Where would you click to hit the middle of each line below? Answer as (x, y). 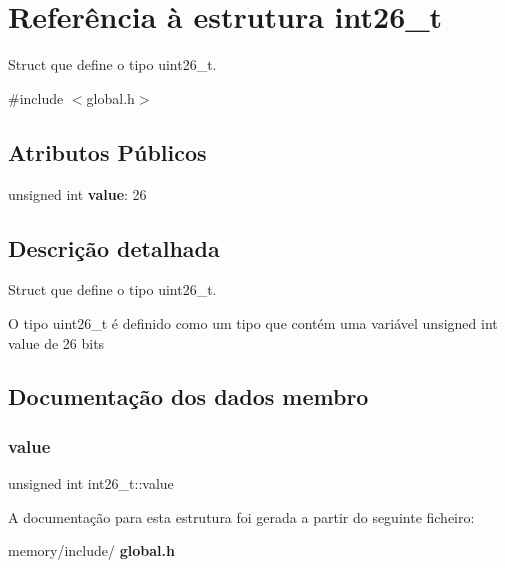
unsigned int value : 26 (77, 193)
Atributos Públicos (107, 151)
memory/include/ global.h (91, 550)
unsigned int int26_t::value (91, 483)
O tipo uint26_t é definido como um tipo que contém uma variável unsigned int (253, 322)
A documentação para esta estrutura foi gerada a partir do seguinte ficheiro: (241, 516)
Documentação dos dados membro (188, 396)
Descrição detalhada (114, 247)
